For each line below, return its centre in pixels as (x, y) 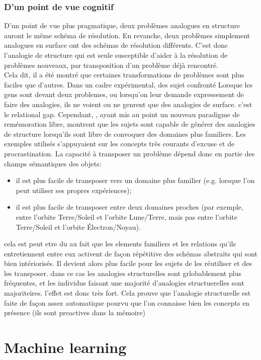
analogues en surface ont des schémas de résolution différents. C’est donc (116, 45)
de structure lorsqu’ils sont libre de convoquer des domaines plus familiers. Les (125, 133)
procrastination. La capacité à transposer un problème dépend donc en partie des (129, 153)
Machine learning (65, 347)
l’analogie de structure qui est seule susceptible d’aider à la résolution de (116, 55)
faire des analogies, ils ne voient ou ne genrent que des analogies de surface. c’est (128, 104)
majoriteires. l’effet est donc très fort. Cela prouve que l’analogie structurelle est (127, 293)
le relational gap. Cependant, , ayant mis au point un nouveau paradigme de (122, 114)
